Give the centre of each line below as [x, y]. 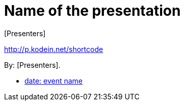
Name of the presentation [93, 11]
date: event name [54, 81]
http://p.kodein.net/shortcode [54, 49]
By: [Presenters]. [32, 65]
